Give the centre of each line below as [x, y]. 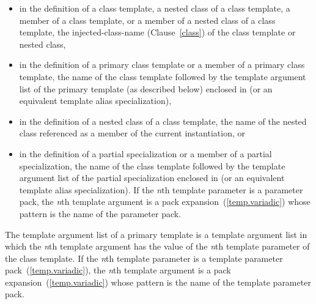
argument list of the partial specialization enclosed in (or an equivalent [152, 178]
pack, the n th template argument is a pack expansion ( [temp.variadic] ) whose [165, 202]
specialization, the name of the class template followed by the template [152, 165]
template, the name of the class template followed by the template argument [163, 76]
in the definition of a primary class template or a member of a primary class [162, 65]
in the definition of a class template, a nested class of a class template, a [155, 8]
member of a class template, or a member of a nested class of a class [147, 20]
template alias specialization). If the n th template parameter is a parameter [161, 189]
